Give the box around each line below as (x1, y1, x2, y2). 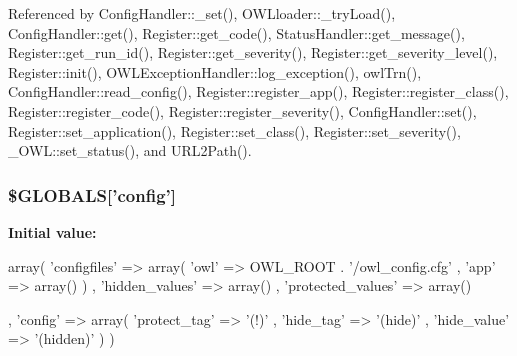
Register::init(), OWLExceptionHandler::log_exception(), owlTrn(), (8, 61, 422, 82)
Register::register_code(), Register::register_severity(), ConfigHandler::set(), (8, 100, 477, 121)
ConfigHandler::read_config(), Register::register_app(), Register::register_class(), (8, 81, 509, 102)
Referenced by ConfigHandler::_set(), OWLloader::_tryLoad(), (8, 3, 396, 23)
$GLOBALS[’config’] (8, 182, 176, 207)
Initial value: (8, 221, 97, 242)
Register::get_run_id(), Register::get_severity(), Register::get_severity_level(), (8, 42, 498, 63)
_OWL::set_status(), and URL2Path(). (8, 140, 252, 161)
